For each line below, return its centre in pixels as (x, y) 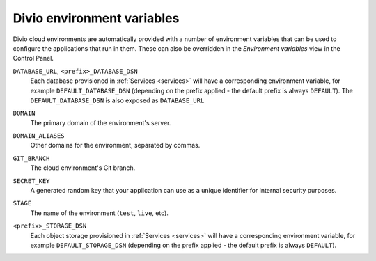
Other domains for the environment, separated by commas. (115, 145)
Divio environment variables (96, 18)
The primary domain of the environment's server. (101, 122)
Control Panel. (33, 58)
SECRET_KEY (31, 181)
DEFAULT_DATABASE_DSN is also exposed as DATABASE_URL (117, 100)
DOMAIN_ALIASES (39, 136)
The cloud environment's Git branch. (83, 168)
